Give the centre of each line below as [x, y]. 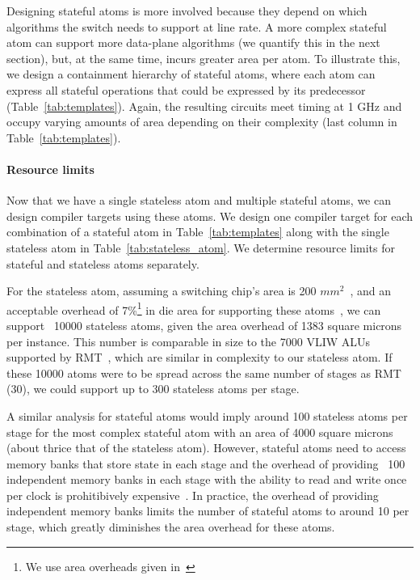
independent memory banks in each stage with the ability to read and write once [207, 479]
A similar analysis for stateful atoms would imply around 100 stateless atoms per [207, 415]
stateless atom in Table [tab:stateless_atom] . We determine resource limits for [201, 247]
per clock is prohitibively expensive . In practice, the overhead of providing [193, 495]
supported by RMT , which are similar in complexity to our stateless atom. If [199, 357]
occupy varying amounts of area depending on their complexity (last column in [202, 122]
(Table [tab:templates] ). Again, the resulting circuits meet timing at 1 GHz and [204, 106]
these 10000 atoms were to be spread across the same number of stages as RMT [204, 373]
